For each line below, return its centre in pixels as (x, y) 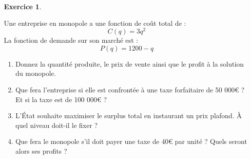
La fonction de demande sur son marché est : (71, 40)
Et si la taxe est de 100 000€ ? (61, 99)
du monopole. (36, 73)
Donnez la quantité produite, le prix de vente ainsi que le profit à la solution (130, 63)
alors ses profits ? (41, 151)
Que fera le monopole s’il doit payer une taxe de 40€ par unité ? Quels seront (131, 141)
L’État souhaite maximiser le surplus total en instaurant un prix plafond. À (128, 115)
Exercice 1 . (23, 6)
